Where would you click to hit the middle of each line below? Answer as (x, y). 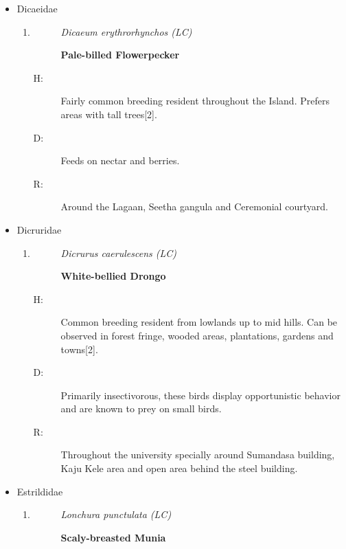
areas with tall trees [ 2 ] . (109, 114)
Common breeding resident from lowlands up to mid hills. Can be (199, 322)
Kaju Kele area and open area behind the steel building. (179, 468)
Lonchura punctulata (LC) (116, 514)
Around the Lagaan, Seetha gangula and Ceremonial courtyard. (194, 206)
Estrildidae (40, 491)
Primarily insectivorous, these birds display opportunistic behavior (200, 395)
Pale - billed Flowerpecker (120, 55)
